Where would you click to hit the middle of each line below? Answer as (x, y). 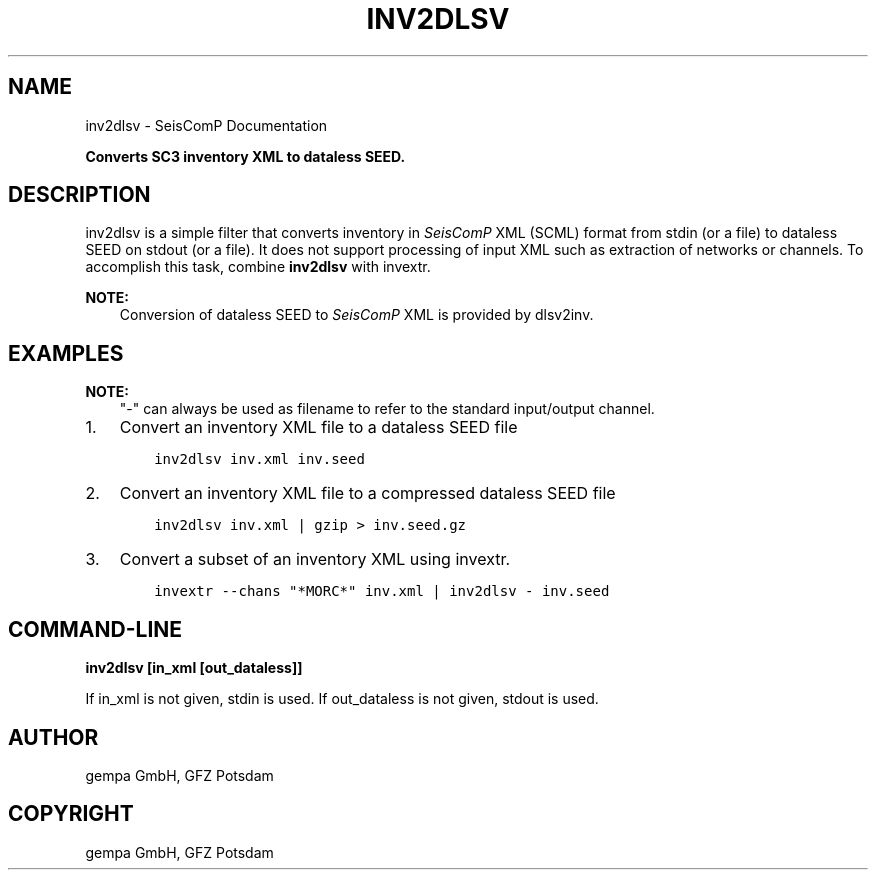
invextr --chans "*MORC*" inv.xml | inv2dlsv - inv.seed (382, 591)
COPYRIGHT (71, 814)
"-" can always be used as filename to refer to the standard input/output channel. (387, 409)
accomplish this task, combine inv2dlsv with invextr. (258, 267)
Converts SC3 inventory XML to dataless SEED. (245, 156)
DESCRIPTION (79, 195)
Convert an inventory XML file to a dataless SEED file (318, 427)
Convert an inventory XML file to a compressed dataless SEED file (367, 493)
